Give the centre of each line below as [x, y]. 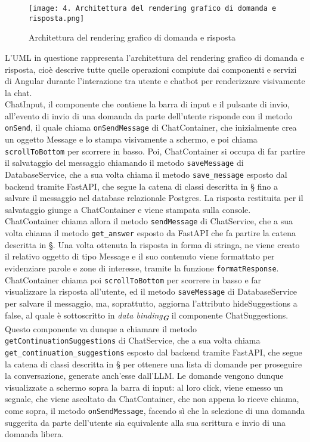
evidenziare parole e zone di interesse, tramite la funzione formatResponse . [142, 268]
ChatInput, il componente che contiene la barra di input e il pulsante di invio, [147, 104]
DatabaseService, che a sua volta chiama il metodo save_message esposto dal [146, 174]
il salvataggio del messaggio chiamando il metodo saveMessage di [124, 163]
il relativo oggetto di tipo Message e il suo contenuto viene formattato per [140, 256]
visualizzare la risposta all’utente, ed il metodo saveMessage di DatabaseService [151, 291]
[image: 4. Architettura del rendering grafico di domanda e [153, 8]
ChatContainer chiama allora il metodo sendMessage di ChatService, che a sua [149, 221]
